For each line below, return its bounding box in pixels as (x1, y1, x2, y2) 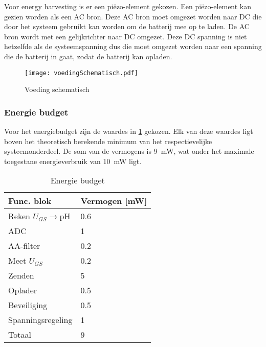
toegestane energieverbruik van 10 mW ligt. (4, 155, 142, 166)
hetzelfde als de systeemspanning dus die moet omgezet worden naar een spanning (4, 41, 262, 52)
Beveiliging (8, 299, 48, 311)
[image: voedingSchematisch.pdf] (25, 69, 138, 77)
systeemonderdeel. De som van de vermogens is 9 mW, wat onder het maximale (4, 146, 254, 156)
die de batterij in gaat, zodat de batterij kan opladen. (4, 51, 172, 61)
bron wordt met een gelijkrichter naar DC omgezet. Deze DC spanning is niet (4, 31, 247, 41)
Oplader (8, 284, 37, 296)
